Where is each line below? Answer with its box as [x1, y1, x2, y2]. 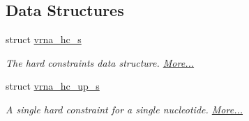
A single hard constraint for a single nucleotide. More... [6, 102, 243, 116]
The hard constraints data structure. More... [6, 55, 195, 70]
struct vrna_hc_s [6, 32, 82, 47]
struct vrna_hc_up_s [6, 79, 100, 93]
